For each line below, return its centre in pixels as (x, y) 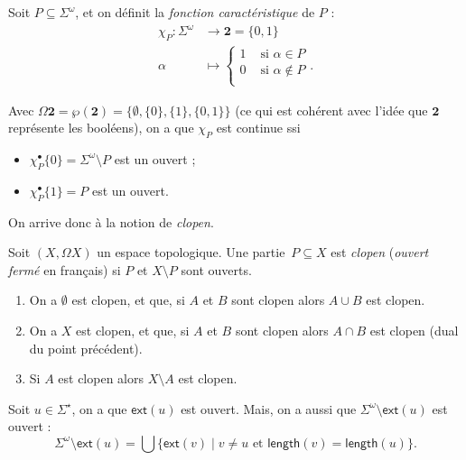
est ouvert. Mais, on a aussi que (269, 408)
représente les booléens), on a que (101, 128)
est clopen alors (101, 378)
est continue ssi (258, 128)
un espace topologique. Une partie (191, 252)
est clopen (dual (414, 330)
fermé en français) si (65, 269)
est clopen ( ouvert (380, 252)
